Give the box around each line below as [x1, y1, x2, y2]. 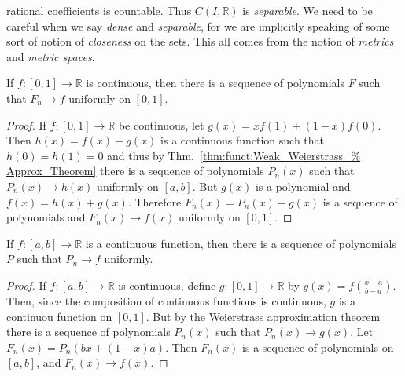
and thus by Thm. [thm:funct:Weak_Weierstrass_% [107, 147, 361, 163]
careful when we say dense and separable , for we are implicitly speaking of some [6, 17, 390, 34]
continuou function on [6, 308, 112, 324]
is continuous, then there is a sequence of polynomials [86, 75, 344, 91]
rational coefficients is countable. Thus [6, 2, 192, 18]
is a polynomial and [255, 177, 351, 194]
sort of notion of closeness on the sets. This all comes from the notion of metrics [6, 33, 394, 49]
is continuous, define [118, 276, 216, 293]
